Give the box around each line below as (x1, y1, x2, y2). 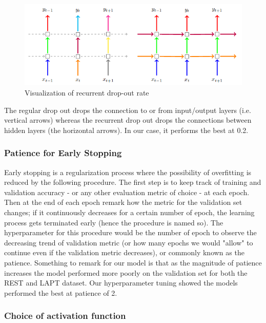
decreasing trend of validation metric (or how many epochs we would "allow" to (4, 237, 253, 248)
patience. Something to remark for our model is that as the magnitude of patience (4, 257, 262, 268)
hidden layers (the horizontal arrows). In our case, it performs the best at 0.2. (4, 124, 249, 135)
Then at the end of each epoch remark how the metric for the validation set (4, 197, 242, 207)
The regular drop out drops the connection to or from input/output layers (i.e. (4, 104, 251, 115)
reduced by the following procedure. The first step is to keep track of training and (4, 177, 261, 187)
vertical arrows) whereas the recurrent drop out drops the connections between (4, 115, 252, 125)
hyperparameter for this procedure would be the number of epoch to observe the (4, 227, 257, 238)
